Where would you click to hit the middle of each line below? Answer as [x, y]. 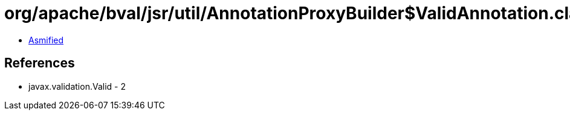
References [40, 63]
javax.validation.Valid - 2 [77, 86]
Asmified [46, 40]
